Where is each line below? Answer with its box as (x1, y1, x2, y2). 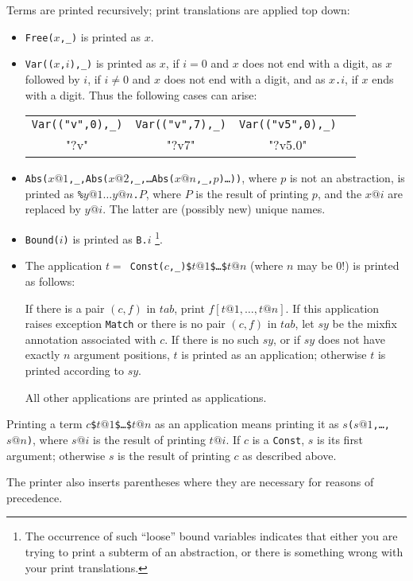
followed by (25, 70, 80, 87)
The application (25, 257, 102, 274)
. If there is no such (164, 330, 259, 347)
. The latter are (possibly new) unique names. (102, 201, 326, 217)
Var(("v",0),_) (31, 118, 123, 131)
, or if (273, 330, 300, 347)
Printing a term (6, 415, 83, 432)
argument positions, (74, 346, 170, 363)
